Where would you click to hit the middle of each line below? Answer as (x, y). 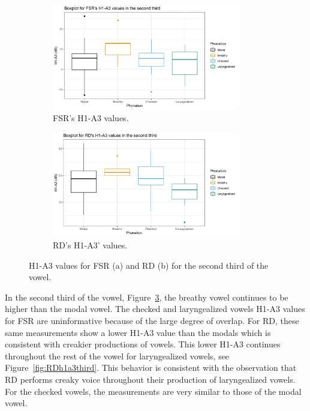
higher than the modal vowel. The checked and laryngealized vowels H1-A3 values (155, 309)
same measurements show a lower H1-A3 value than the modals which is (138, 332)
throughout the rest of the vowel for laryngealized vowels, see (117, 355)
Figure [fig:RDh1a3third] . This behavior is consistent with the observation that (151, 367)
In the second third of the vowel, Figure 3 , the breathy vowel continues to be (147, 297)
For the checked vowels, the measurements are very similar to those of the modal (153, 391)
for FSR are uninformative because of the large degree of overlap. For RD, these (152, 321)
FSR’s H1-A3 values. (91, 117)
